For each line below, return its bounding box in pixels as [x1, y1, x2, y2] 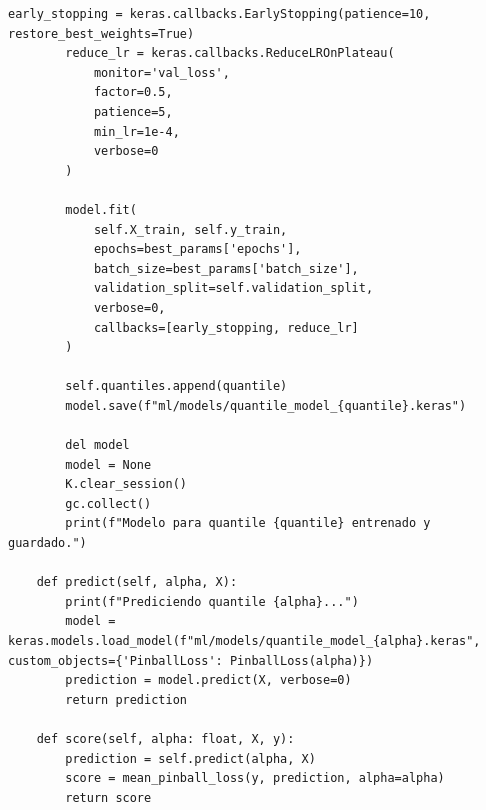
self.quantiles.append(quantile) [65, 379, 288, 394]
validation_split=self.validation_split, [93, 281, 374, 296]
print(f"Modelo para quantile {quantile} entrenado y [65, 516, 431, 531]
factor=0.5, [93, 85, 173, 100]
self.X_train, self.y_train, [93, 222, 288, 237]
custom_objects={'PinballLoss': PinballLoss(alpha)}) [8, 653, 374, 668]
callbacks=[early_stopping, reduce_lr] [93, 320, 359, 335]
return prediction [65, 692, 187, 707]
